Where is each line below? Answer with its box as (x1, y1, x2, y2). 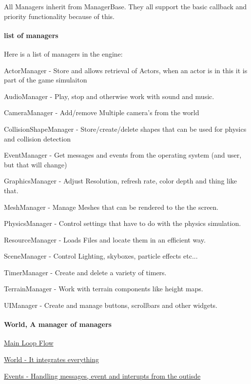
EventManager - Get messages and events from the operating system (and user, (4, 150, 242, 160)
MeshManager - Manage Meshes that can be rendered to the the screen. (4, 202, 219, 212)
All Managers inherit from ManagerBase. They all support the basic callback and (4, 1, 247, 11)
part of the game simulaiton (4, 75, 87, 85)
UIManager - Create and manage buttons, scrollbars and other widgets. (4, 300, 218, 310)
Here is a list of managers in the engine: (4, 48, 123, 59)
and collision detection (4, 133, 71, 143)
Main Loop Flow (4, 338, 54, 348)
